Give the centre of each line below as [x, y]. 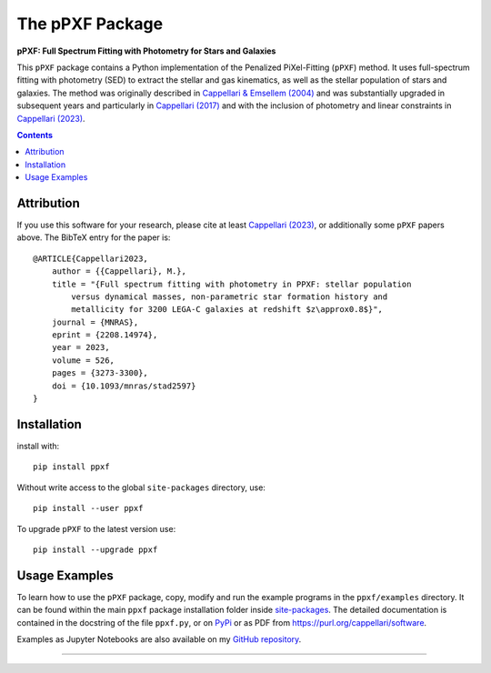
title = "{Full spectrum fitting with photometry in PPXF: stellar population [231, 284]
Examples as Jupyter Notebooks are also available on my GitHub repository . [159, 639]
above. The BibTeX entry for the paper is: [94, 237]
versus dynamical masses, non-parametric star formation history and [230, 296]
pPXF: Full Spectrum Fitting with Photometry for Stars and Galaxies [146, 51]
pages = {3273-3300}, [100, 373]
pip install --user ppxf [88, 508]
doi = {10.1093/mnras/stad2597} [124, 386]
